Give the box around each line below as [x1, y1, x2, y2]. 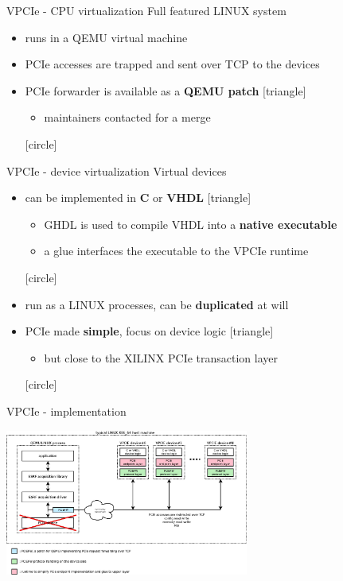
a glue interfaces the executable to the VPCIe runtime [44, 242, 309, 259]
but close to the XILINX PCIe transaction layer [44, 349, 279, 366]
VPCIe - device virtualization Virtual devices [6, 162, 227, 179]
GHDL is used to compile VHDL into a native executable [44, 215, 337, 232]
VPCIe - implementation [6, 402, 127, 419]
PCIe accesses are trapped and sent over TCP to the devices [25, 56, 320, 72]
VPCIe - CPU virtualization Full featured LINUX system [6, 2, 286, 18]
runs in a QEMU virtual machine [25, 29, 188, 45]
